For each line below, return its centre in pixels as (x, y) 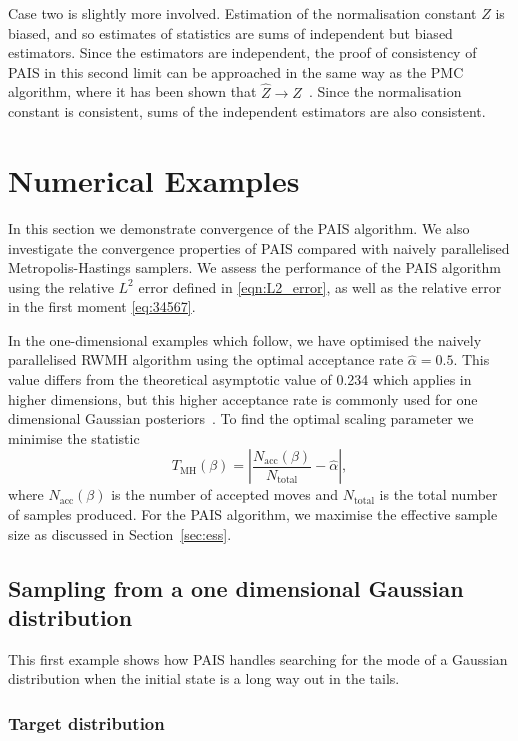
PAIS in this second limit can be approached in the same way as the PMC (236, 71)
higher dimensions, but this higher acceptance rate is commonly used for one (243, 398)
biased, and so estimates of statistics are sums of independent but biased (230, 32)
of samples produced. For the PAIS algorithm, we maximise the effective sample (253, 514)
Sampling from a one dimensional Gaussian (236, 587)
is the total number (438, 494)
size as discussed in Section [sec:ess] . (120, 533)
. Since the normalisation (385, 91)
